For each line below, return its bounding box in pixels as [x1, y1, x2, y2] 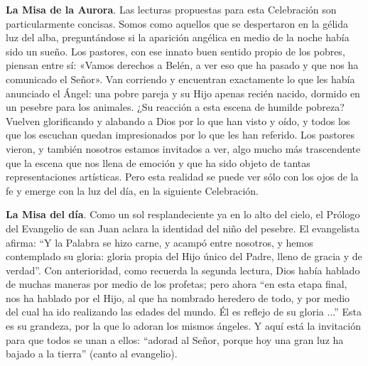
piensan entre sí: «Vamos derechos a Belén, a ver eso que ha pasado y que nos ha [6, 58, 359, 72]
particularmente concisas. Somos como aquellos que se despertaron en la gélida [6, 16, 349, 31]
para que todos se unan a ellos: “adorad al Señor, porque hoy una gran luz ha [6, 332, 344, 347]
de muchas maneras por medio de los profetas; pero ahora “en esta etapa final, [6, 276, 347, 291]
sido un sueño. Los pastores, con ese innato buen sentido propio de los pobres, [6, 43, 345, 58]
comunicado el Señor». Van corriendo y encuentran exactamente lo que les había [6, 71, 355, 86]
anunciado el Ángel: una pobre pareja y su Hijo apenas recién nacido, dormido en [6, 85, 360, 100]
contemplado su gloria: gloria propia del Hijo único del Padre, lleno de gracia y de [6, 249, 362, 264]
